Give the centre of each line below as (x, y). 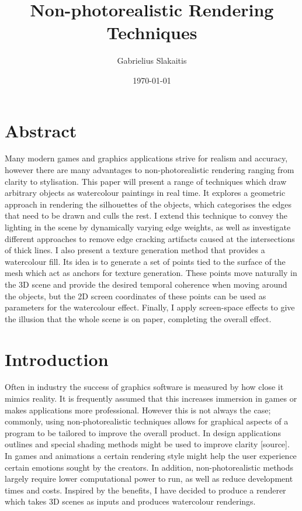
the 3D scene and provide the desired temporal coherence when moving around (146, 284)
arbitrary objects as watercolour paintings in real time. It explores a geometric (145, 193)
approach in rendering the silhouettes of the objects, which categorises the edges (148, 204)
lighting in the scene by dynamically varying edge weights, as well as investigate (148, 227)
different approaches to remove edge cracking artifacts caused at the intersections (150, 238)
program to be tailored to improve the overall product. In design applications (143, 432)
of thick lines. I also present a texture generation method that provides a (135, 250)
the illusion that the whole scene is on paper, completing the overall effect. (138, 318)
